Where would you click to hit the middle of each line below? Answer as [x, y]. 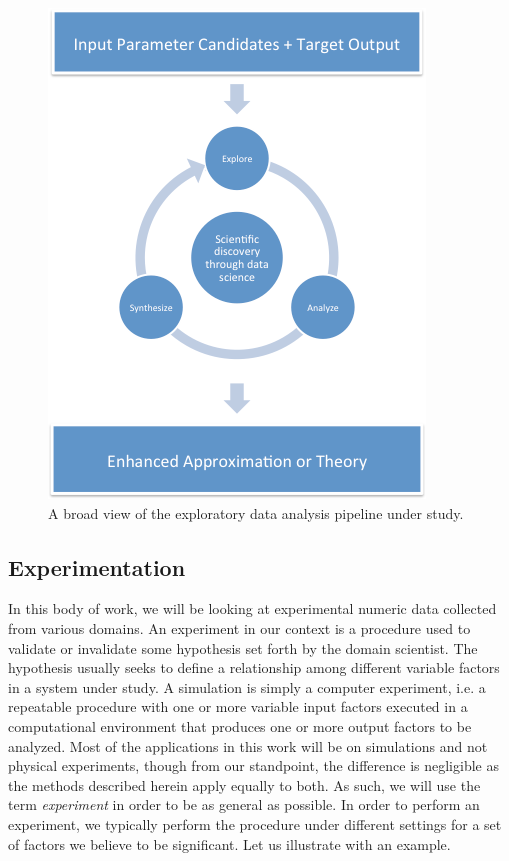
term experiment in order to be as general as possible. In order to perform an [244, 804]
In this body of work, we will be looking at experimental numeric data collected [252, 608]
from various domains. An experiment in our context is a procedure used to [239, 627]
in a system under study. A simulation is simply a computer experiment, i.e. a [247, 686]
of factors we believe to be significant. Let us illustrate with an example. [229, 843]
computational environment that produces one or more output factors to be [240, 725]
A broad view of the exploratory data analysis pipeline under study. [256, 512]
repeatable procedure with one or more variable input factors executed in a [238, 706]
